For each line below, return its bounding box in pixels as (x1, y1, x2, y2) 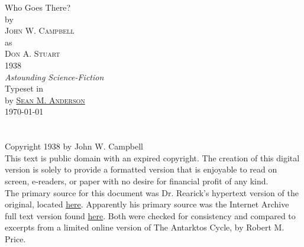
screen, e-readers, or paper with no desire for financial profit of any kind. (5, 174, 269, 187)
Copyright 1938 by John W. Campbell (5, 140, 143, 152)
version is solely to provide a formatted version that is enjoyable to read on (5, 163, 277, 175)
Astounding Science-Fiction (5, 70, 104, 83)
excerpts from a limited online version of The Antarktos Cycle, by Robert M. (5, 221, 284, 233)
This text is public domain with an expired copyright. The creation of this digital (5, 151, 300, 164)
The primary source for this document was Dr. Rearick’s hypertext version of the (5, 186, 299, 199)
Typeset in (5, 82, 44, 95)
